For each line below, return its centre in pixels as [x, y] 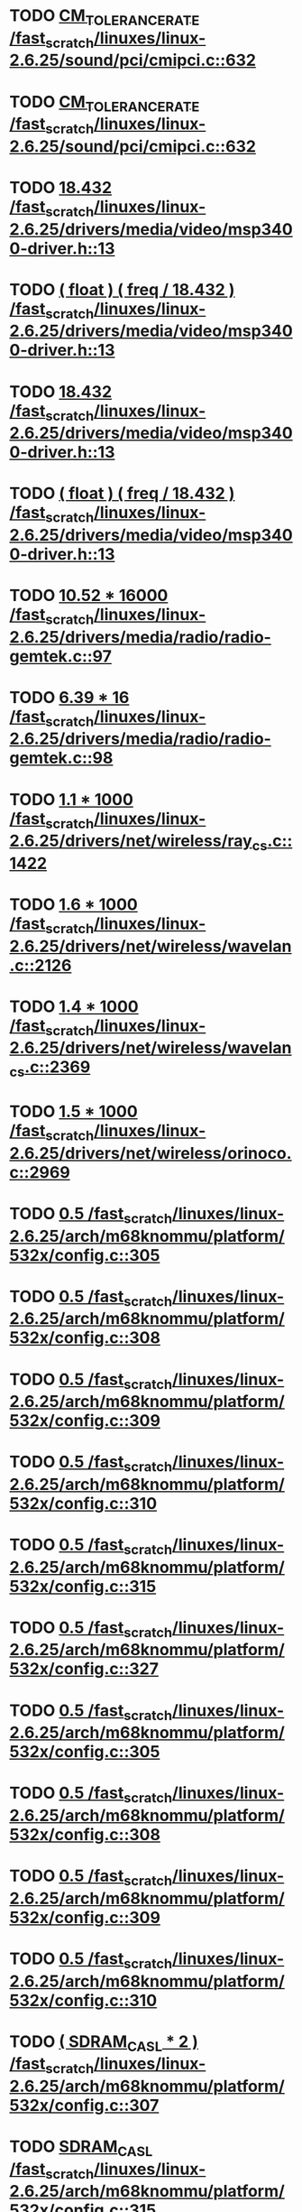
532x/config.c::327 [84, 1669]
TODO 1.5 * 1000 [73, 1112]
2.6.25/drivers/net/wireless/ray [131, 841]
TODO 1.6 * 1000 [73, 904]
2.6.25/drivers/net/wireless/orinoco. [151, 1153]
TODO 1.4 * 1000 [74, 1006]
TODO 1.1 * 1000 [71, 799]
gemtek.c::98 [61, 758]
